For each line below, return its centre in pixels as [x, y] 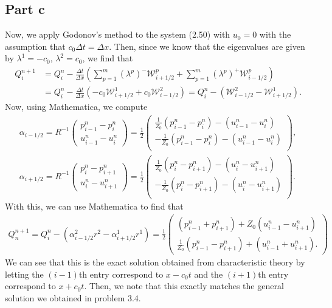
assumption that [35, 46]
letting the [24, 274]
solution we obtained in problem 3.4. [73, 298]
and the [209, 274]
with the [275, 34]
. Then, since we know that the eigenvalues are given [207, 46]
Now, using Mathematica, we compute [76, 107]
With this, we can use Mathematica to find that [94, 206]
